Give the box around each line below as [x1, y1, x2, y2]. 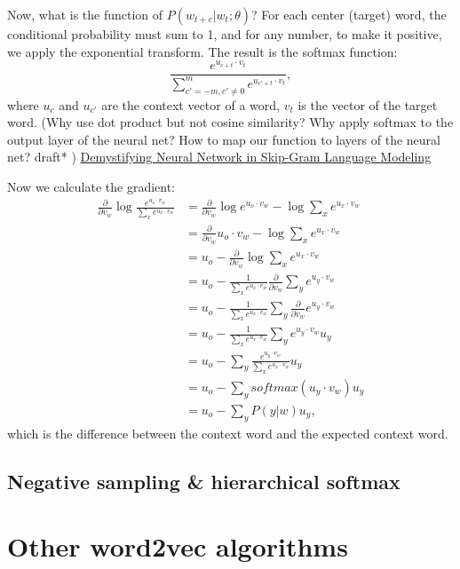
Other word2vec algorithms [7, 528, 348, 565]
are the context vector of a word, [101, 95, 280, 114]
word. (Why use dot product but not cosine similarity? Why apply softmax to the [7, 113, 454, 131]
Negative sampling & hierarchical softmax [7, 467, 401, 494]
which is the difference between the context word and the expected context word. [7, 423, 448, 442]
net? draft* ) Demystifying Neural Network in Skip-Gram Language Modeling [7, 147, 432, 166]
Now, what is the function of [7, 5, 163, 23]
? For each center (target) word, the [250, 5, 447, 23]
